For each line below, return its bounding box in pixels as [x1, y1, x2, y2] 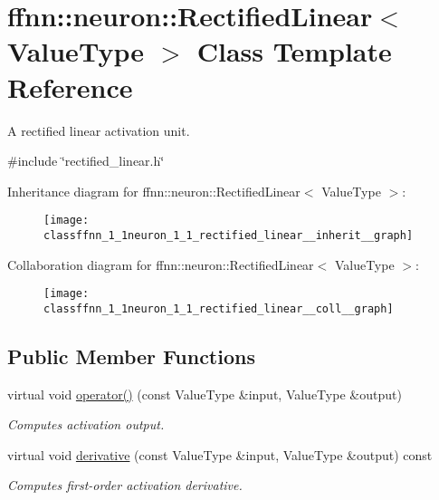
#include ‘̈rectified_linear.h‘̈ [7, 151, 165, 170]
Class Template [196, 33, 392, 70]
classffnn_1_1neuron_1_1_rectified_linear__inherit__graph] [43, 228, 414, 242]
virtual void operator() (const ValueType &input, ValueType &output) [7, 384, 402, 403]
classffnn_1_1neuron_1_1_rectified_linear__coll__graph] [43, 302, 394, 315]
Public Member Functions [7, 341, 255, 370]
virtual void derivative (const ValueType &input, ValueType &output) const [7, 445, 433, 464]
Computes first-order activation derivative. [7, 476, 243, 495]
